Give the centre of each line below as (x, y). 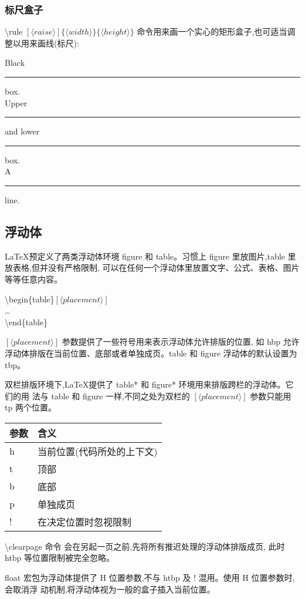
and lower (22, 131)
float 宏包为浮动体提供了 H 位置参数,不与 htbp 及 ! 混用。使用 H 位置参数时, (150, 578)
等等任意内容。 (33, 279)
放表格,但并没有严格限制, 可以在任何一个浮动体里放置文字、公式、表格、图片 (152, 267)
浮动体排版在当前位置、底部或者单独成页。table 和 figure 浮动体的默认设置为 (151, 353)
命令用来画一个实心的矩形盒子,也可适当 (212, 31)
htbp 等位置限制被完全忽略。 (60, 558)
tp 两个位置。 (30, 407)
